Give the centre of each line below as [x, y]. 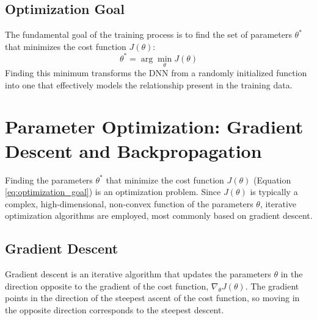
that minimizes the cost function [66, 46]
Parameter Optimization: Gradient [154, 126]
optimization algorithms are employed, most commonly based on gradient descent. [159, 215]
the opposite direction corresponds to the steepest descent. [115, 309]
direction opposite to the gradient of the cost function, [107, 286]
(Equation [272, 180]
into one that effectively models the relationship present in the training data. [149, 84]
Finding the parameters [49, 180]
